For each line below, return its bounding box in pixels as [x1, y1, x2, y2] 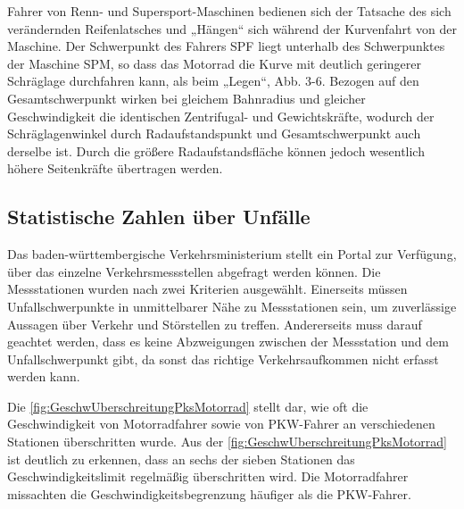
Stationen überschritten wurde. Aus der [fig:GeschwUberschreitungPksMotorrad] [7, 432, 447, 451]
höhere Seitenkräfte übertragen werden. [7, 159, 223, 178]
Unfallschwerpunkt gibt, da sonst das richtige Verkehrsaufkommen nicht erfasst [7, 349, 439, 368]
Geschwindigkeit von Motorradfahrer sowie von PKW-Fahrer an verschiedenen [7, 414, 435, 433]
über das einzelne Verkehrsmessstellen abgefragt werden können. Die [7, 262, 381, 280]
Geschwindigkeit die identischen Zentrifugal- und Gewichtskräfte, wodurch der [7, 106, 435, 125]
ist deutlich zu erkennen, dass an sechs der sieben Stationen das [7, 449, 355, 468]
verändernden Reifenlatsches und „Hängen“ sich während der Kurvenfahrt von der [7, 19, 457, 38]
